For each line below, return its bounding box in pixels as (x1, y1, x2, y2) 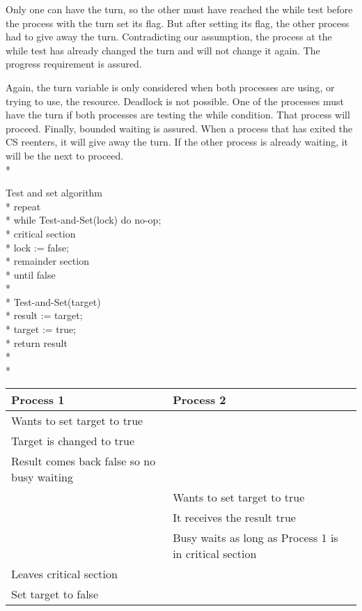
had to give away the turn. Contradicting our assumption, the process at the (6, 29, 332, 44)
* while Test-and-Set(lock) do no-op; (6, 212, 162, 227)
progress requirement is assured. (6, 56, 142, 71)
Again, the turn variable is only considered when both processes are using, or (6, 79, 335, 94)
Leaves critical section (11, 566, 118, 582)
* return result (6, 335, 68, 350)
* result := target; (6, 308, 83, 323)
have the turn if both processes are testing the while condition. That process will (6, 107, 350, 122)
